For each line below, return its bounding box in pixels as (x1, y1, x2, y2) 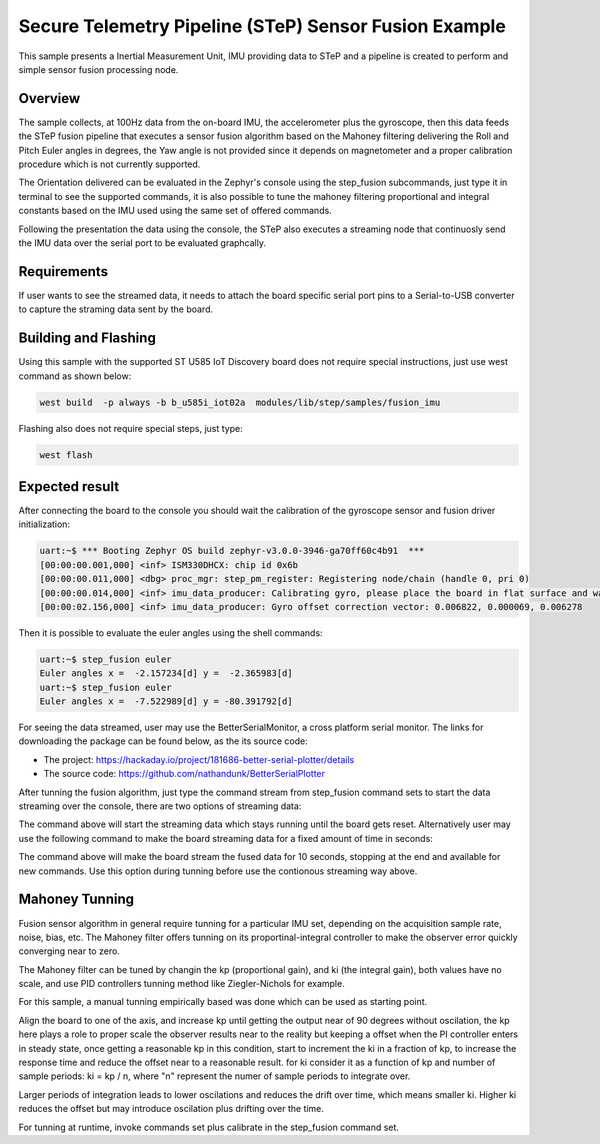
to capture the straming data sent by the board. (18, 303, 214, 315)
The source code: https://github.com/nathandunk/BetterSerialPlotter (43, 768, 325, 780)
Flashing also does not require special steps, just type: (18, 422, 244, 434)
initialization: (18, 518, 70, 530)
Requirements (18, 263, 109, 280)
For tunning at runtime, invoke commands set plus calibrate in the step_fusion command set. (18, 1121, 400, 1133)
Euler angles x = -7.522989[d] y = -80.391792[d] (39, 696, 294, 707)
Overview (18, 90, 81, 107)
